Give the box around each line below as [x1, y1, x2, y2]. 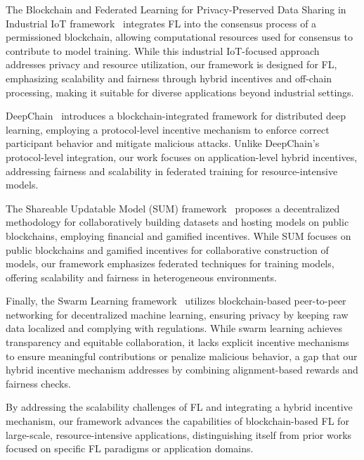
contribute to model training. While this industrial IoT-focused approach [6, 43, 320, 58]
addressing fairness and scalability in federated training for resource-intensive [6, 163, 338, 178]
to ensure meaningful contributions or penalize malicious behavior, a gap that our [6, 348, 358, 363]
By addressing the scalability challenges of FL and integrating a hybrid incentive [6, 400, 353, 414]
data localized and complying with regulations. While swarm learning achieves [6, 321, 343, 336]
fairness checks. [6, 376, 71, 390]
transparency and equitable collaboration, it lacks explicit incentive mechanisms [6, 335, 349, 350]
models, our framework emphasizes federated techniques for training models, [6, 256, 334, 271]
